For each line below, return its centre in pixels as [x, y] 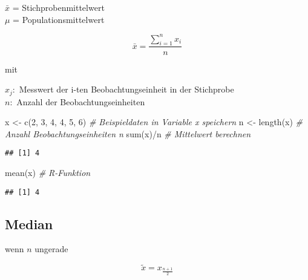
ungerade [51, 249]
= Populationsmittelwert [59, 19]
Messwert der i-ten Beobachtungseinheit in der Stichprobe [126, 89]
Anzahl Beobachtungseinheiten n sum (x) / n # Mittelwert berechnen [128, 133]
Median [29, 223]
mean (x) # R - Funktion [48, 172]
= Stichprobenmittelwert [58, 7]
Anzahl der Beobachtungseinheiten [81, 101]
